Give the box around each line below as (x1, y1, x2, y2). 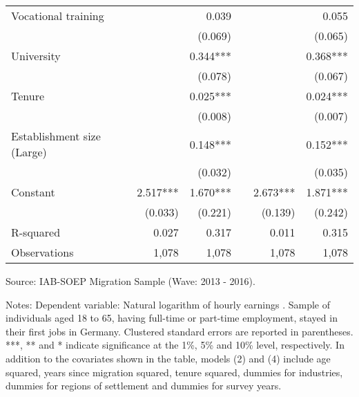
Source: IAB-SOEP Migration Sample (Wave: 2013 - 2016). (6, 274, 255, 288)
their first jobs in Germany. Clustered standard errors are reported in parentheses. (6, 324, 353, 338)
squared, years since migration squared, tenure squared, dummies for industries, (6, 364, 343, 379)
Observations (11, 244, 74, 260)
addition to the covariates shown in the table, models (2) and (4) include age (6, 351, 331, 365)
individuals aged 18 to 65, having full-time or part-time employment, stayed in (6, 311, 338, 325)
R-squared (11, 224, 61, 240)
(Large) (11, 144, 47, 160)
